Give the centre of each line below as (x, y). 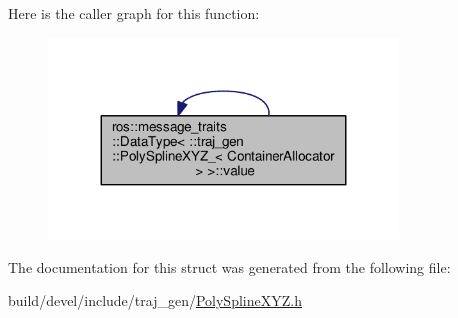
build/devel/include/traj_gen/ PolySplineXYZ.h (155, 300)
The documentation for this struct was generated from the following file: (229, 266)
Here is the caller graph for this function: (134, 13)
